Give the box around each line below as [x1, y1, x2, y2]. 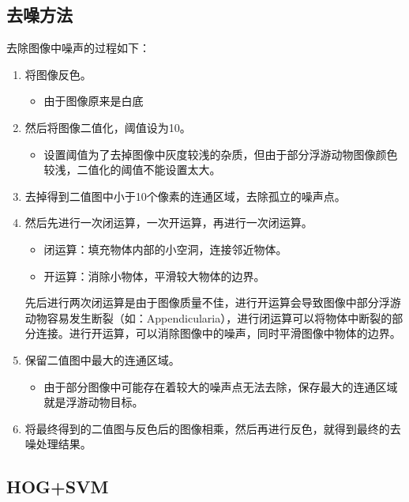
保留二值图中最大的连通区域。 [24, 351, 180, 368]
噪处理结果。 [24, 436, 92, 452]
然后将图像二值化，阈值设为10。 [24, 119, 191, 135]
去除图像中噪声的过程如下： [6, 40, 150, 56]
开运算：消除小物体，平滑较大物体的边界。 [43, 267, 265, 284]
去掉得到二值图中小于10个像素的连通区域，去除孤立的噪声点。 [24, 187, 346, 204]
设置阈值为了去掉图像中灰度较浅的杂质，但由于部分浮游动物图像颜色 [43, 145, 398, 162]
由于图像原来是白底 [43, 92, 144, 109]
